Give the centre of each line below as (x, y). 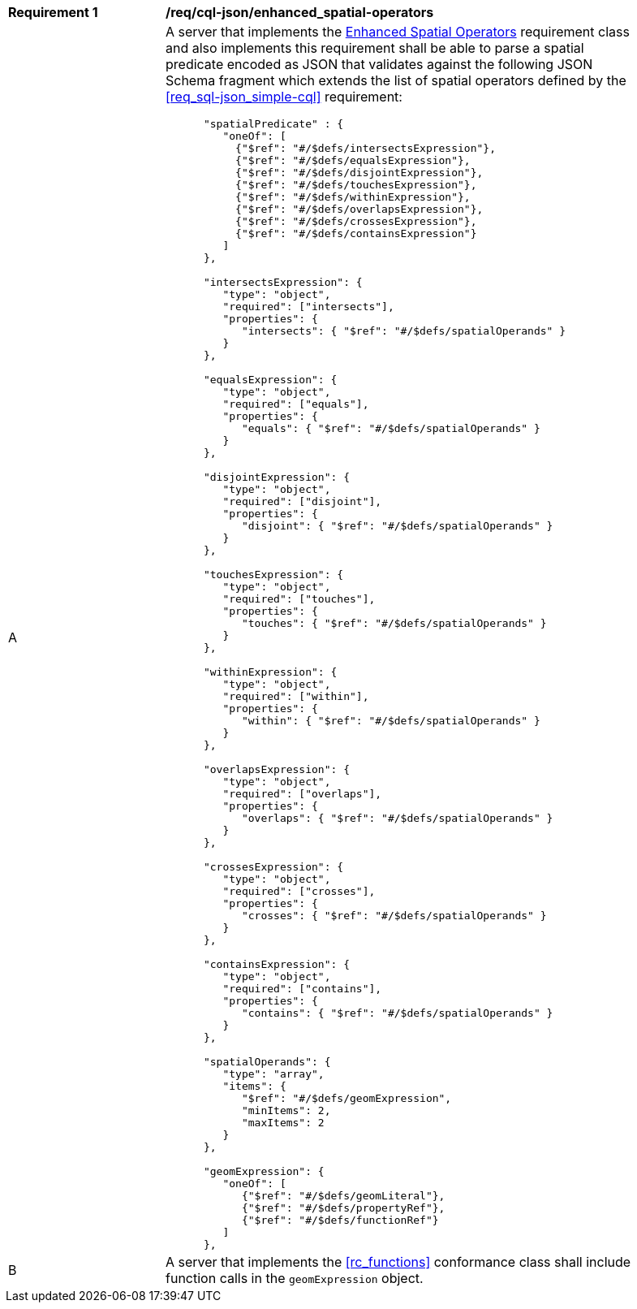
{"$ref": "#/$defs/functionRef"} (340, 1220)
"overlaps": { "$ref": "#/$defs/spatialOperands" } (397, 818)
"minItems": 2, (286, 1110)
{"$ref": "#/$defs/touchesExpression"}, (356, 185)
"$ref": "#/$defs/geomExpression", (346, 1098)
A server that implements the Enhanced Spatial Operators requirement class (398, 32)
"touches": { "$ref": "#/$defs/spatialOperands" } (394, 623)
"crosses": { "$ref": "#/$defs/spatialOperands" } (394, 916)
